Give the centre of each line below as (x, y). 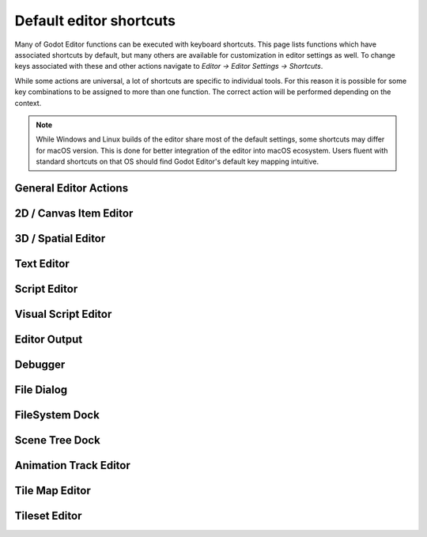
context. (28, 103)
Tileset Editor (48, 516)
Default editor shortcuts (95, 21)
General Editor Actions (72, 188)
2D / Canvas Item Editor (74, 213)
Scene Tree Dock (57, 440)
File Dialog (41, 390)
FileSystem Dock (57, 415)
